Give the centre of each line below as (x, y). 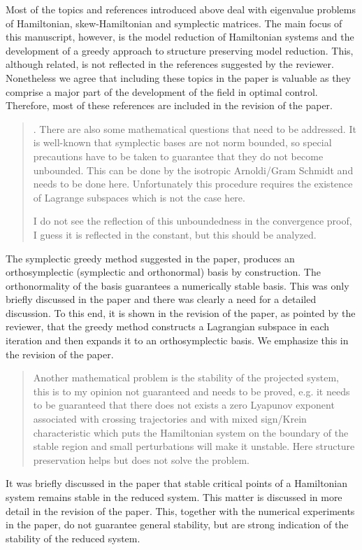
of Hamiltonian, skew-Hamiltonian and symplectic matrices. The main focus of (174, 23)
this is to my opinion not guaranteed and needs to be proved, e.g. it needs (191, 391)
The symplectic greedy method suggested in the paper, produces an (150, 258)
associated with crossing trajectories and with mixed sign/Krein (170, 419)
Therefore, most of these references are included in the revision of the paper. (169, 105)
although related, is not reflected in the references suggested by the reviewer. (170, 64)
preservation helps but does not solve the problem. (141, 459)
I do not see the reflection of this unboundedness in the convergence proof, (193, 221)
